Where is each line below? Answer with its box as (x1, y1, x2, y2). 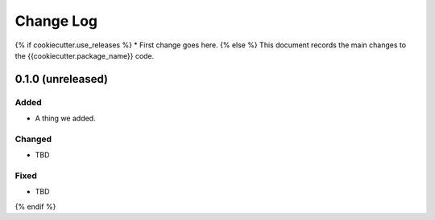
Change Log (14, 12, 98, 30)
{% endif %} (14, 202, 56, 211)
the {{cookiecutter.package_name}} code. (14, 51, 155, 60)
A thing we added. (35, 113, 96, 124)
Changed (14, 133, 52, 145)
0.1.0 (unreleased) (14, 72, 109, 86)
